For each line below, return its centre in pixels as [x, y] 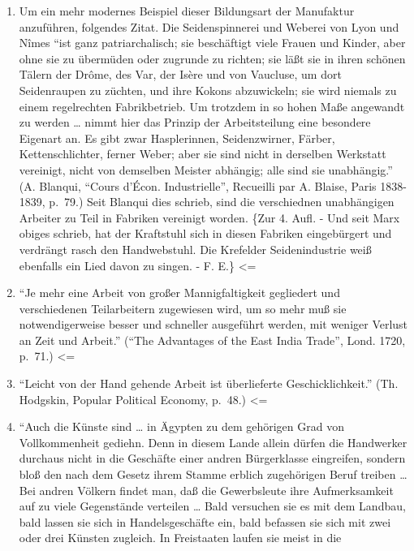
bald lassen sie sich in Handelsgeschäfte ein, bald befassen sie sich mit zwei [205, 521]
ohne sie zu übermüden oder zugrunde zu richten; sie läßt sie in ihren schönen [212, 58]
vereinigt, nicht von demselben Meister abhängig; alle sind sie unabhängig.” [206, 169]
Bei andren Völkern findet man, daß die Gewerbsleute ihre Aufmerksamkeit [206, 490]
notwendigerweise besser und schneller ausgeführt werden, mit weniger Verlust [213, 324]
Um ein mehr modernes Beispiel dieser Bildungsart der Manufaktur [187, 11]
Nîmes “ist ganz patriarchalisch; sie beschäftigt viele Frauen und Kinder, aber [212, 43]
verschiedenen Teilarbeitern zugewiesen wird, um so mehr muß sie [183, 308]
